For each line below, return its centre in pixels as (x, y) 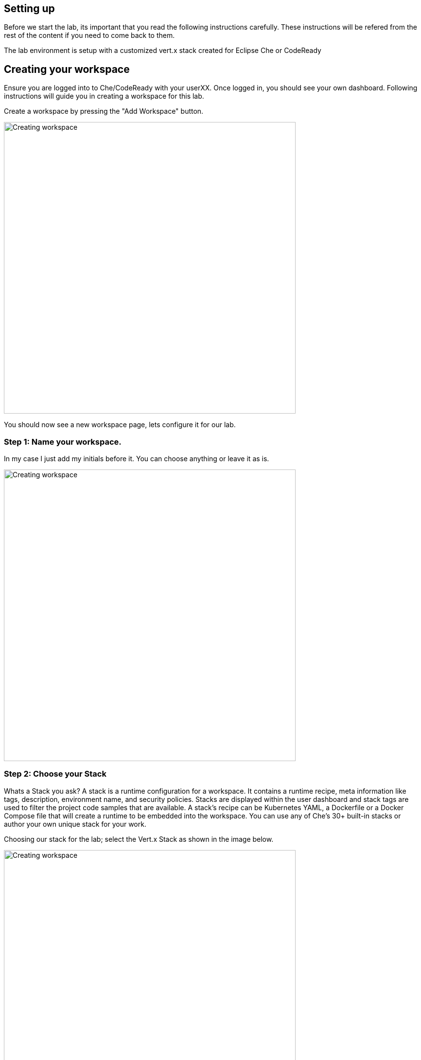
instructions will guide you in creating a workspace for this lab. (104, 96)
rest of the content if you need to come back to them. (89, 35)
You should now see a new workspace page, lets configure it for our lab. (120, 425)
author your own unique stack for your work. (75, 824)
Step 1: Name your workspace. (63, 442)
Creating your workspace (67, 69)
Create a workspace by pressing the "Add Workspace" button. (104, 111)
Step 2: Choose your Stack (55, 774)
